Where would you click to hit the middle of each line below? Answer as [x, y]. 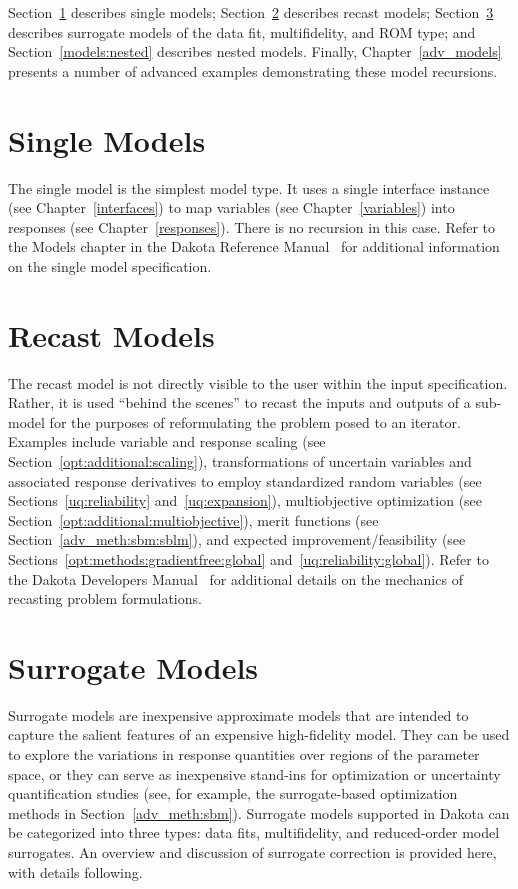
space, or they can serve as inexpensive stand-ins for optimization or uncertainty [254, 773]
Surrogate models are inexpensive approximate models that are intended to [238, 714]
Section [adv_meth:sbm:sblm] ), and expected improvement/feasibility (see [237, 539]
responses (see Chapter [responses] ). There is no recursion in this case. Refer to [251, 226]
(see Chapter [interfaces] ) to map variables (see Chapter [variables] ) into [231, 207]
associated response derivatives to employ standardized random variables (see [245, 480]
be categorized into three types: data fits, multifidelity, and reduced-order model [254, 832]
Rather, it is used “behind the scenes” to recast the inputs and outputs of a [239, 402]
